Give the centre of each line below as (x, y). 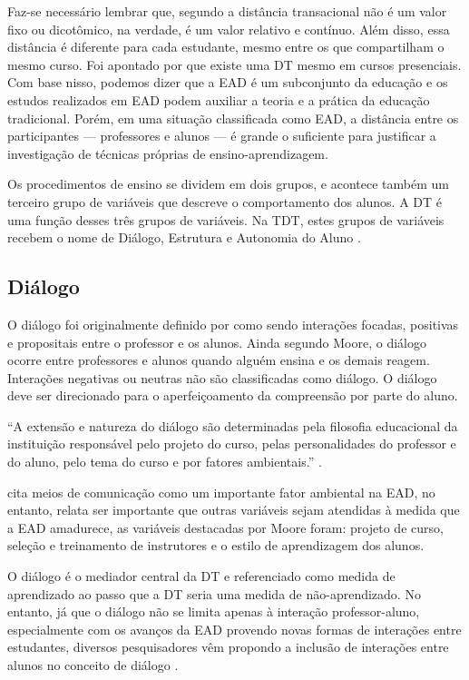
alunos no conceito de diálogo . (93, 665)
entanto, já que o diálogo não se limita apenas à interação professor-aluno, (214, 611)
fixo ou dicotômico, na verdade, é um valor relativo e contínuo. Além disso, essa (229, 29)
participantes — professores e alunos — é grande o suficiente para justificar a (222, 136)
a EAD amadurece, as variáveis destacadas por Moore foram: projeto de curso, (225, 527)
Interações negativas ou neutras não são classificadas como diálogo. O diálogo (222, 377)
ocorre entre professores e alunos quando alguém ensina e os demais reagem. (219, 360)
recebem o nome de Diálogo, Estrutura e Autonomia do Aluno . (184, 237)
